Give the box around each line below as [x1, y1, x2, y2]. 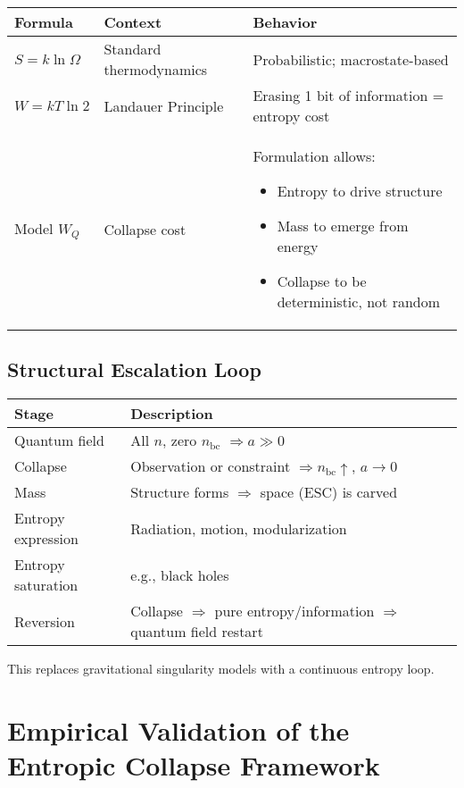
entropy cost [253, 105, 330, 126]
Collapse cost [104, 218, 186, 239]
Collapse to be [277, 271, 367, 291]
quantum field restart [130, 621, 263, 642]
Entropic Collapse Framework [7, 747, 380, 784]
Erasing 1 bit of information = [253, 85, 444, 105]
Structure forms [130, 482, 229, 503]
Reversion [14, 610, 75, 632]
